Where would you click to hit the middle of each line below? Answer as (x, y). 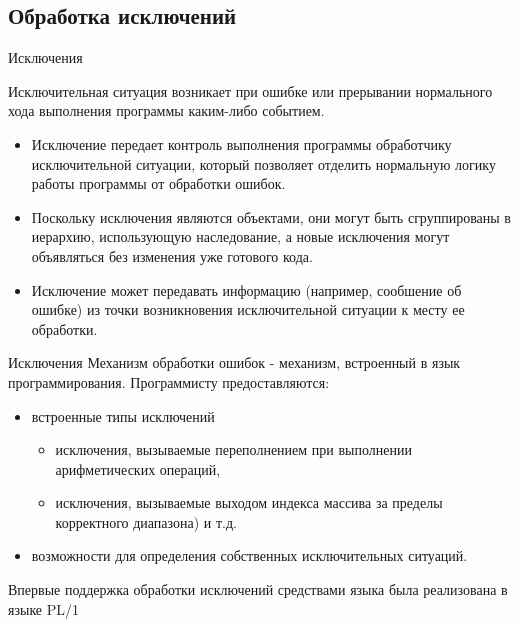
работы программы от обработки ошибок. (158, 183)
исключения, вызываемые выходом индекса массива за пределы (249, 502)
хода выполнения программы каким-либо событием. (166, 110)
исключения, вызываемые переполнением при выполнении (233, 449)
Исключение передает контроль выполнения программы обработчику (241, 143)
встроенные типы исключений (123, 415)
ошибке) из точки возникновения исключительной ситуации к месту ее (248, 309)
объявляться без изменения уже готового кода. (172, 255)
